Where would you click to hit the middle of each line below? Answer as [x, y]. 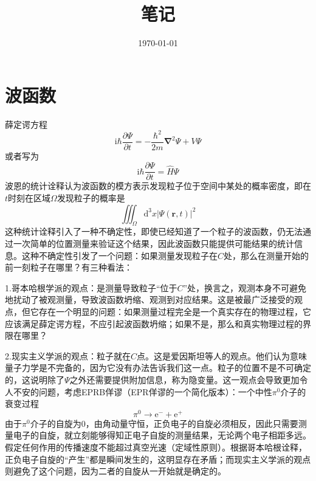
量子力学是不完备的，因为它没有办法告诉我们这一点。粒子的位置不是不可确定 [158, 368]
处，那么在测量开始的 [266, 255]
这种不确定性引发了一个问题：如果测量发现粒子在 [119, 255]
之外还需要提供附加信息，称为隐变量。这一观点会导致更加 [184, 379]
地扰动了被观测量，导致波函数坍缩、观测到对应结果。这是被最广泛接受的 [149, 299]
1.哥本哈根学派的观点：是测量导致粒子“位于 [91, 287]
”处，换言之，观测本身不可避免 [245, 287]
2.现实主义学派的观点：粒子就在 [68, 355]
